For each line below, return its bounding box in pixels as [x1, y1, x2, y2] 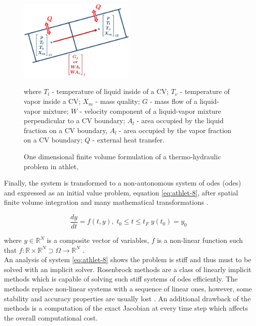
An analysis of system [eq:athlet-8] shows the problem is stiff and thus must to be [4, 254, 252, 265]
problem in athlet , [24, 161, 79, 171]
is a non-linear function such [157, 235, 243, 245]
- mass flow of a [150, 96, 198, 106]
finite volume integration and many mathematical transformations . [4, 197, 209, 207]
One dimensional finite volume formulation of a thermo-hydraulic [24, 151, 221, 162]
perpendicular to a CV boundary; [24, 115, 126, 126]
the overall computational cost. [4, 312, 98, 323]
